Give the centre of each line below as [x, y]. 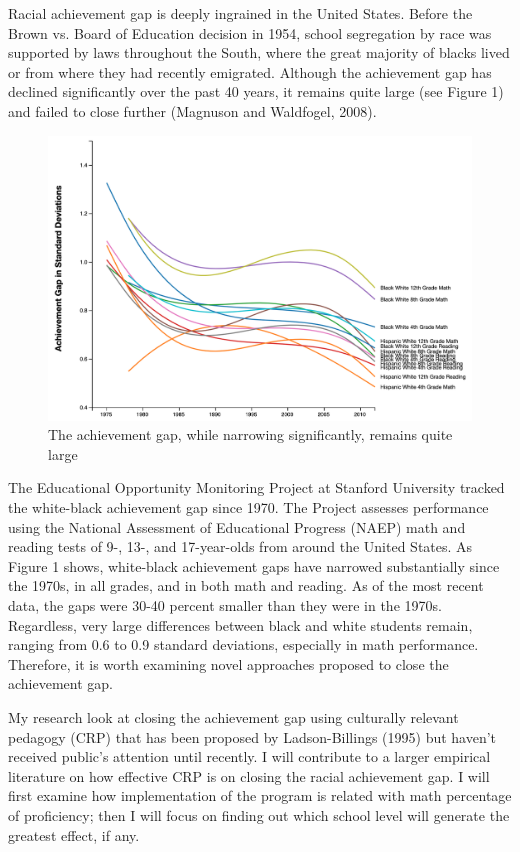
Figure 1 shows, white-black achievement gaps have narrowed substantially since [254, 565]
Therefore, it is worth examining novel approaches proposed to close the [228, 663]
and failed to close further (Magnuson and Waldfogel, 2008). [192, 110]
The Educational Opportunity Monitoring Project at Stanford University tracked [256, 487]
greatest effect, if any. [74, 834]
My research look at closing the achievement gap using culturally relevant [233, 717]
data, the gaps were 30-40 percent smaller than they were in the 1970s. [225, 605]
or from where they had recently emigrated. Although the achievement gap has [250, 71]
